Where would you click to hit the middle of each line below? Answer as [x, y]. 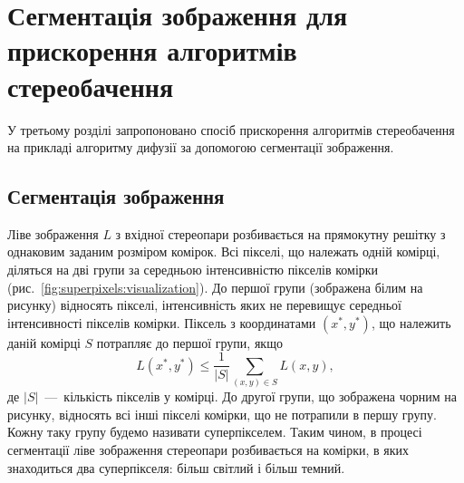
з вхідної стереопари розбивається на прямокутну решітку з [280, 233]
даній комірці [44, 342]
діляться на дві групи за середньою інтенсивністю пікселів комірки [193, 270]
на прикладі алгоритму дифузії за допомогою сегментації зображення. [201, 147]
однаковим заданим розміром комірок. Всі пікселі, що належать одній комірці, [224, 251]
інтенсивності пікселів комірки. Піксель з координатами [162, 322]
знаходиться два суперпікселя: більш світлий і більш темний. [176, 467]
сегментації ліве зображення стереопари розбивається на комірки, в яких [208, 450]
